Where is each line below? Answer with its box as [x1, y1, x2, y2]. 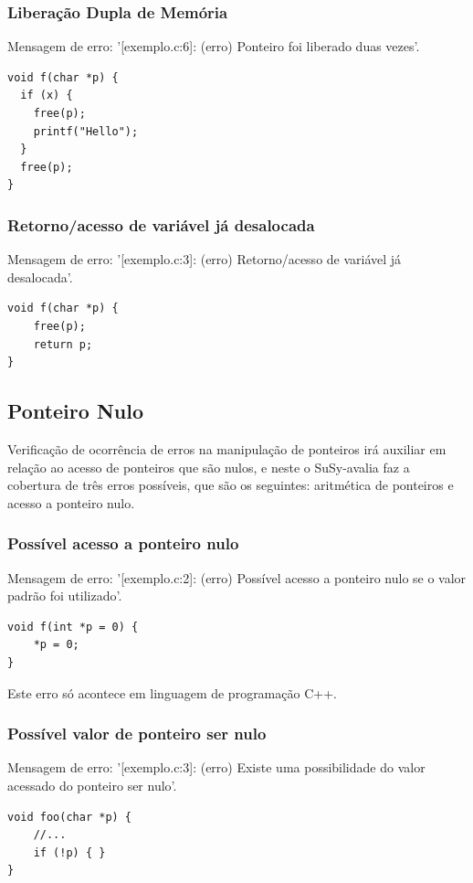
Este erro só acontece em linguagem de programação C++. [7, 683, 337, 702]
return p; [33, 337, 93, 351]
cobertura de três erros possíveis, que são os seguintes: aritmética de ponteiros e [7, 475, 454, 495]
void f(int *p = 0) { [7, 620, 139, 633]
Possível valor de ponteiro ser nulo [7, 722, 267, 745]
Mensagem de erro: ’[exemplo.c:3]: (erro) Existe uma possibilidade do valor [7, 758, 426, 777]
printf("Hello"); [33, 124, 139, 138]
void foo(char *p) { [7, 810, 132, 824]
